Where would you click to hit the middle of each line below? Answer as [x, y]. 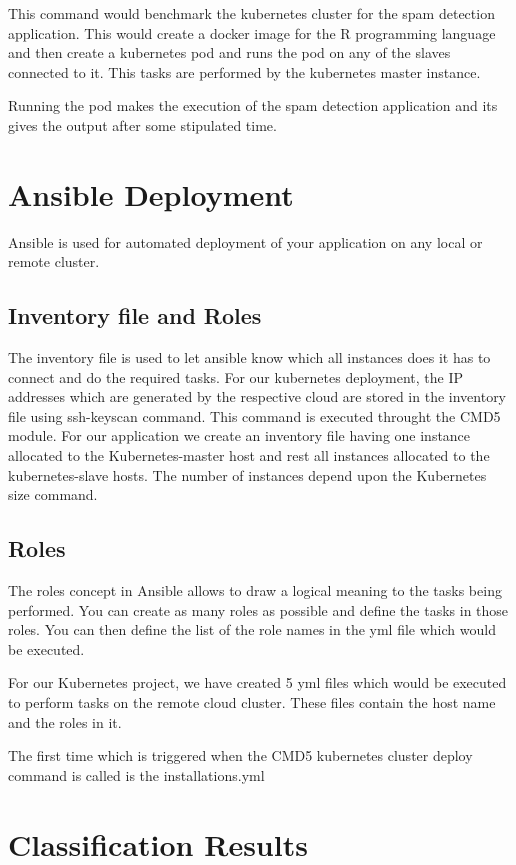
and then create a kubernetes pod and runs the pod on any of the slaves [229, 52]
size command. [53, 494]
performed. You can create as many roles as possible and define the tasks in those [258, 609]
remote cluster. [54, 261]
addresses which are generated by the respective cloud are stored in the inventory [257, 396]
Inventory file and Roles [135, 315]
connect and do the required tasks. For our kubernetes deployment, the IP [236, 376]
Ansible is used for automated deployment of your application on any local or [245, 241]
